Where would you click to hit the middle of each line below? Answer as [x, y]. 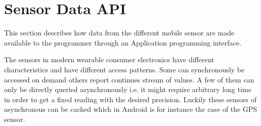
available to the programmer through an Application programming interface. [123, 42]
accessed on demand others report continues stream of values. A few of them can [129, 79]
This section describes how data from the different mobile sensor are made [119, 33]
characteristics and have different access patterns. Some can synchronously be [124, 69]
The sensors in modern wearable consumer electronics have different [109, 59]
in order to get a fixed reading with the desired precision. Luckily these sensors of [130, 99]
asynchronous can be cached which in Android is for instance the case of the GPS [131, 109]
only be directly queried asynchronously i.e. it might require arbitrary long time [128, 89]
